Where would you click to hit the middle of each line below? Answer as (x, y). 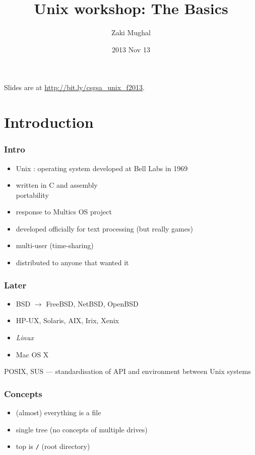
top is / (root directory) (53, 446)
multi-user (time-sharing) (55, 245)
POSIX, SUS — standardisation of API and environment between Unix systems (127, 371)
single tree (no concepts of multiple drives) (82, 429)
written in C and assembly (57, 185)
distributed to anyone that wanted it (72, 262)
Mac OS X (32, 354)
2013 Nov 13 (131, 49)
